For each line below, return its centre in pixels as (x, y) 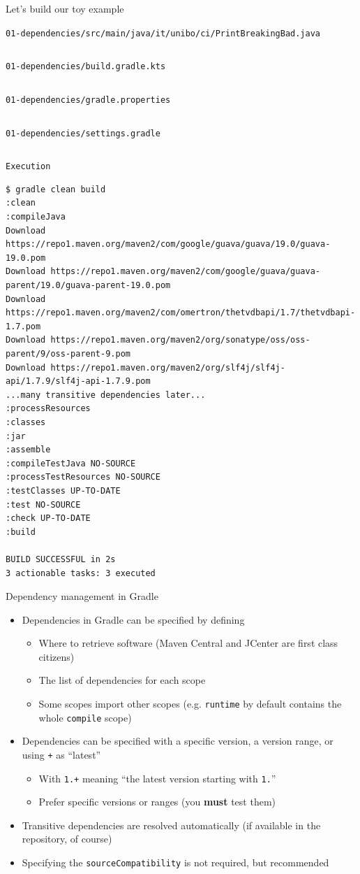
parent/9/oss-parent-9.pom (68, 354)
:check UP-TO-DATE (48, 518)
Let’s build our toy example (65, 8)
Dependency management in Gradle (82, 596)
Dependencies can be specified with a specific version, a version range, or (178, 741)
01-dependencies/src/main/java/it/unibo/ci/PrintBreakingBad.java (163, 33)
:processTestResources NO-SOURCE (83, 477)
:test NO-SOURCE (43, 504)
